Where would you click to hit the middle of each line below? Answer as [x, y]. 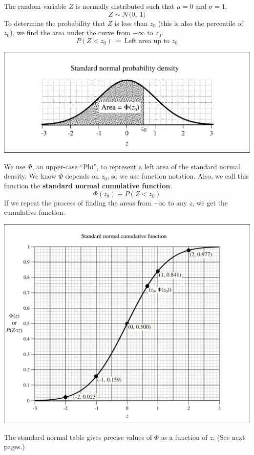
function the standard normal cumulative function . [88, 185]
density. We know [30, 176]
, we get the [210, 202]
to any [177, 202]
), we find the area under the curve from [70, 33]
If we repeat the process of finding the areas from [78, 202]
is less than [131, 23]
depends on [82, 176]
